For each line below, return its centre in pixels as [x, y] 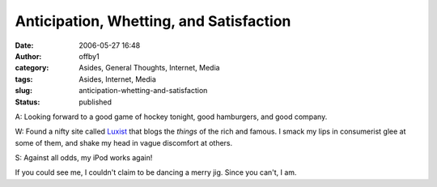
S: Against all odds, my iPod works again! [84, 158]
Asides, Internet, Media [118, 79]
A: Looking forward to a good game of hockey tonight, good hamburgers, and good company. [171, 117]
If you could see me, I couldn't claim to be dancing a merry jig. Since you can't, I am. [156, 172]
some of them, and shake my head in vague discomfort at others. [124, 142]
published [95, 102]
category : [32, 68]
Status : [28, 102]
